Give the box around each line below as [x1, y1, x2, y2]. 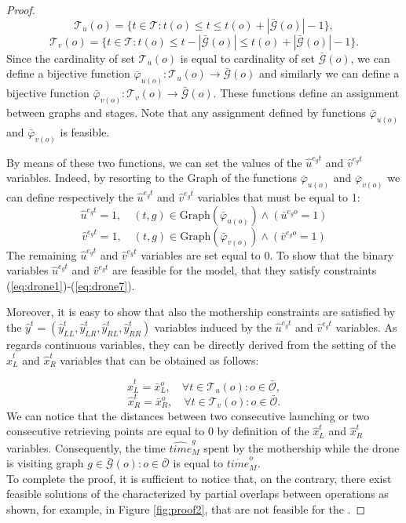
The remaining [6, 246, 77, 263]
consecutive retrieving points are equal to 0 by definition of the [6, 423, 309, 439]
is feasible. [60, 123, 110, 140]
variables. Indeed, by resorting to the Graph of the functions [6, 169, 297, 186]
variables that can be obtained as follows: [60, 351, 259, 368]
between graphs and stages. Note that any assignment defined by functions [6, 104, 366, 120]
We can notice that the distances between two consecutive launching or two [6, 407, 370, 423]
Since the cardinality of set [6, 49, 135, 66]
